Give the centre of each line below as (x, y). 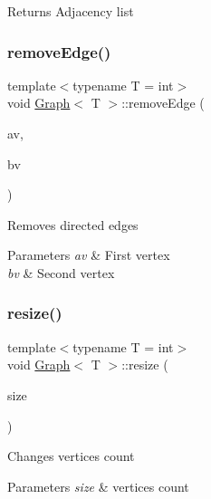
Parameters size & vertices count (98, 486)
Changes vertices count (71, 456)
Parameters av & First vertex (89, 255)
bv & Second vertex (61, 272)
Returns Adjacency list (71, 11)
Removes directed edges (73, 224)
